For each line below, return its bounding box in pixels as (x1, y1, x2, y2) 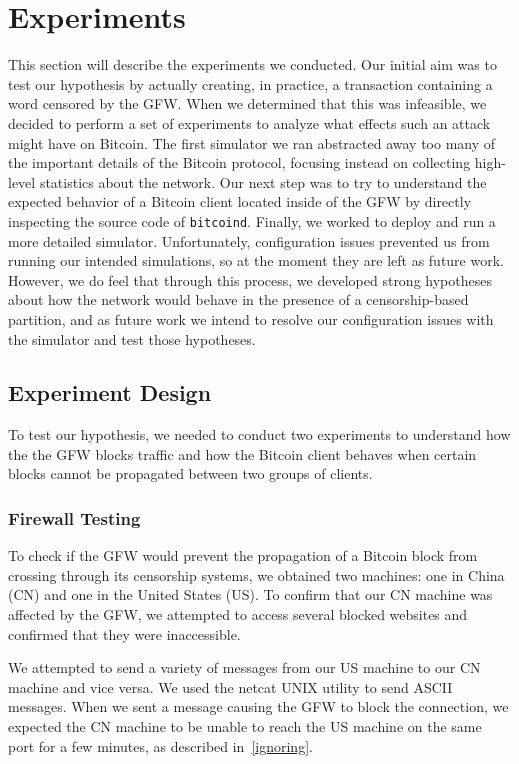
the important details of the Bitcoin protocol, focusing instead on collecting (8, 152, 471, 173)
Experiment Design (8, 377, 212, 408)
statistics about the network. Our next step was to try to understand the (39, 171, 487, 192)
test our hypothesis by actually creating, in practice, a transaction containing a (8, 73, 493, 94)
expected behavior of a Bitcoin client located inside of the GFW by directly (8, 191, 472, 212)
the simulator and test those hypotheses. (8, 328, 256, 349)
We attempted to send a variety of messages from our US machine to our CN (8, 657, 481, 678)
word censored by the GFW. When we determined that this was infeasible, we (8, 93, 487, 114)
